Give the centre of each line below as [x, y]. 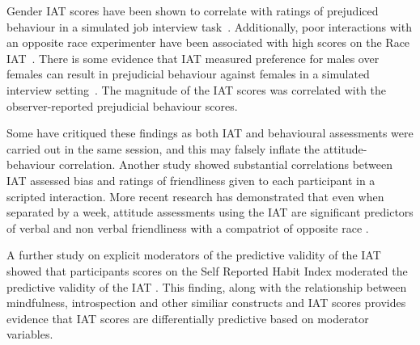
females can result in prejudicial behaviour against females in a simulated [188, 74]
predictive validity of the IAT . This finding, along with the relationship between [207, 286]
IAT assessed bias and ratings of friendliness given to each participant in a [191, 180]
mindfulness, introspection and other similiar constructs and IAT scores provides [206, 303]
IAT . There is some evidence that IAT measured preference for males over [193, 58]
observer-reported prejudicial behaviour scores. [122, 105]
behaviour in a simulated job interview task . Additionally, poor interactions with [209, 26]
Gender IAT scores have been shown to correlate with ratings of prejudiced [193, 11]
